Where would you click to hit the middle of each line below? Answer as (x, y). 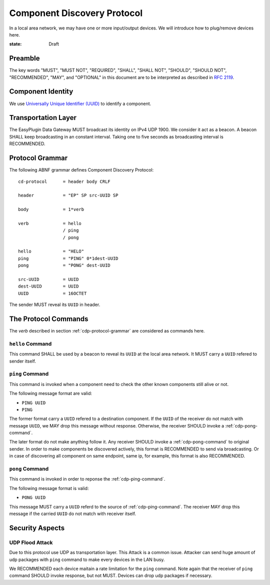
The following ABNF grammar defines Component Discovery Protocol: (81, 170)
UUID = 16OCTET (52, 293)
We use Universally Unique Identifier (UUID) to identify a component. (80, 103)
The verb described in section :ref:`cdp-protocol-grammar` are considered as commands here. (107, 331)
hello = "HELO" (51, 251)
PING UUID (34, 403)
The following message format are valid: (51, 393)
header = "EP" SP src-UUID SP (68, 195)
